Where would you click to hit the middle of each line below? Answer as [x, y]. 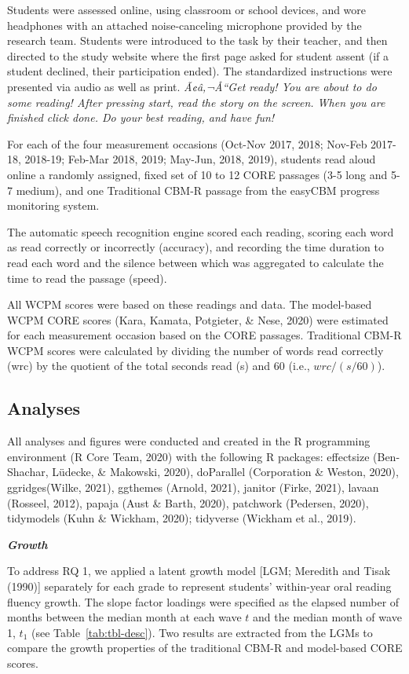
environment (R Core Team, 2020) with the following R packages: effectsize [188, 456]
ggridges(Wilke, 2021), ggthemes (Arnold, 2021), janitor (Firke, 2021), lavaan [193, 487]
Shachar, [28, 472]
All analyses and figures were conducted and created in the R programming [189, 441]
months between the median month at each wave [124, 617]
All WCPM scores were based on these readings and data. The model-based [190, 304]
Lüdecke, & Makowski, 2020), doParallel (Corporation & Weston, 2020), [225, 472]
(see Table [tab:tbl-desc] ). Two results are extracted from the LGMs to [202, 632]
